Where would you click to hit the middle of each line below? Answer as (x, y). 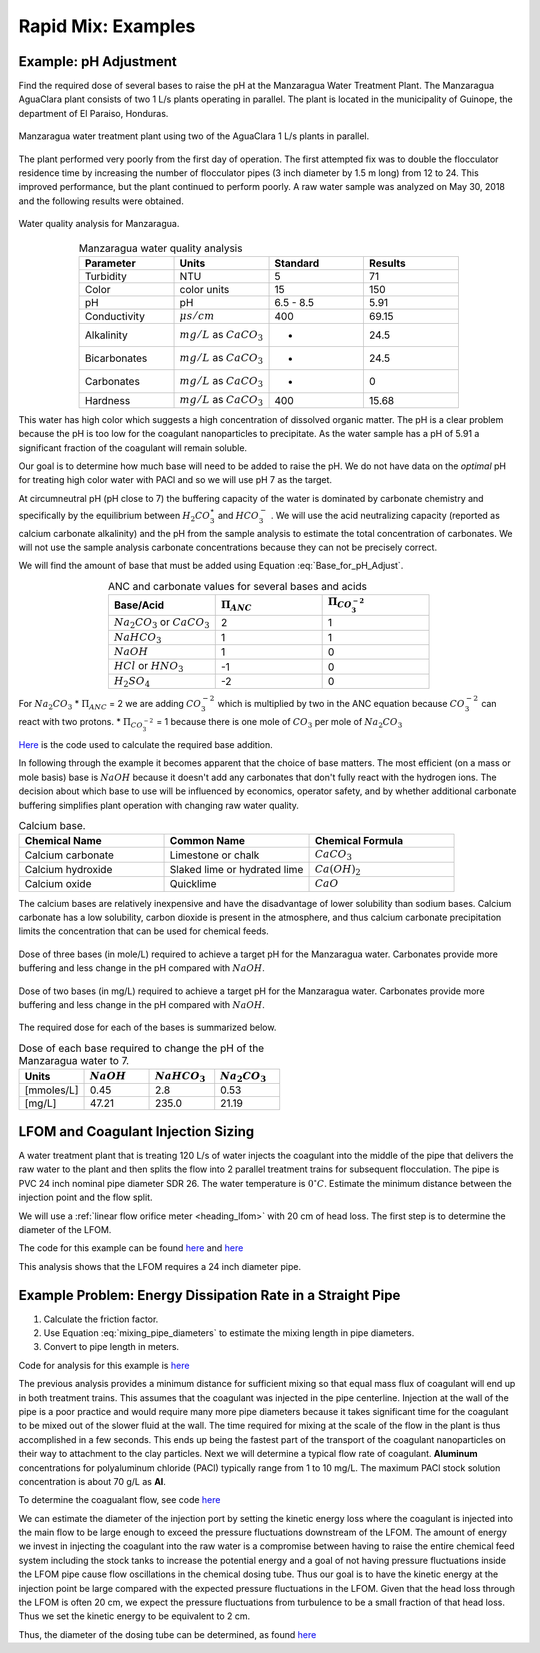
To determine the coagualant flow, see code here (119, 1500)
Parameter (110, 263)
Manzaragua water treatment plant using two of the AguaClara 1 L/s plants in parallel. (194, 136)
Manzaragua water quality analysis (160, 248)
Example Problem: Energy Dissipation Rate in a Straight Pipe (209, 1295)
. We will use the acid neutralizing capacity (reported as (385, 515)
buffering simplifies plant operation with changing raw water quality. (159, 805)
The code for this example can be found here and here (131, 1248)
